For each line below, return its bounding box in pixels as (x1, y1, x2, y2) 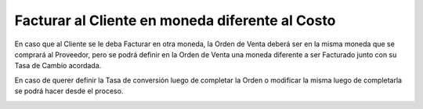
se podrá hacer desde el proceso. (14, 86, 124, 96)
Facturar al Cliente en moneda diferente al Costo (14, 12, 336, 29)
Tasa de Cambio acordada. (14, 61, 102, 71)
